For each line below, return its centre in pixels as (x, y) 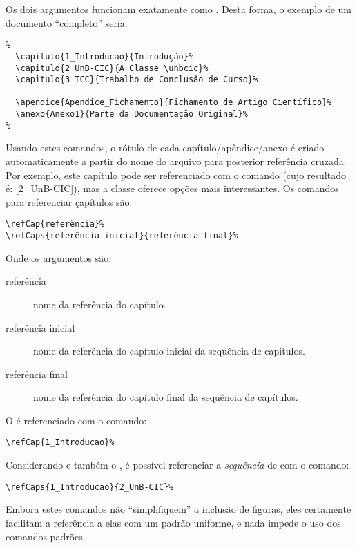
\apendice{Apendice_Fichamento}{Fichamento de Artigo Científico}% (174, 103)
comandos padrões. (46, 536)
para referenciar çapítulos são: (69, 201)
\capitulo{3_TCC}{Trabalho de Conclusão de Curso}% (137, 80)
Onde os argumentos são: (59, 257)
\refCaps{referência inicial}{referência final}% (122, 236)
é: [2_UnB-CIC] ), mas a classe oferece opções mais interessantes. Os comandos (172, 188)
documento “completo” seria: (67, 22)
